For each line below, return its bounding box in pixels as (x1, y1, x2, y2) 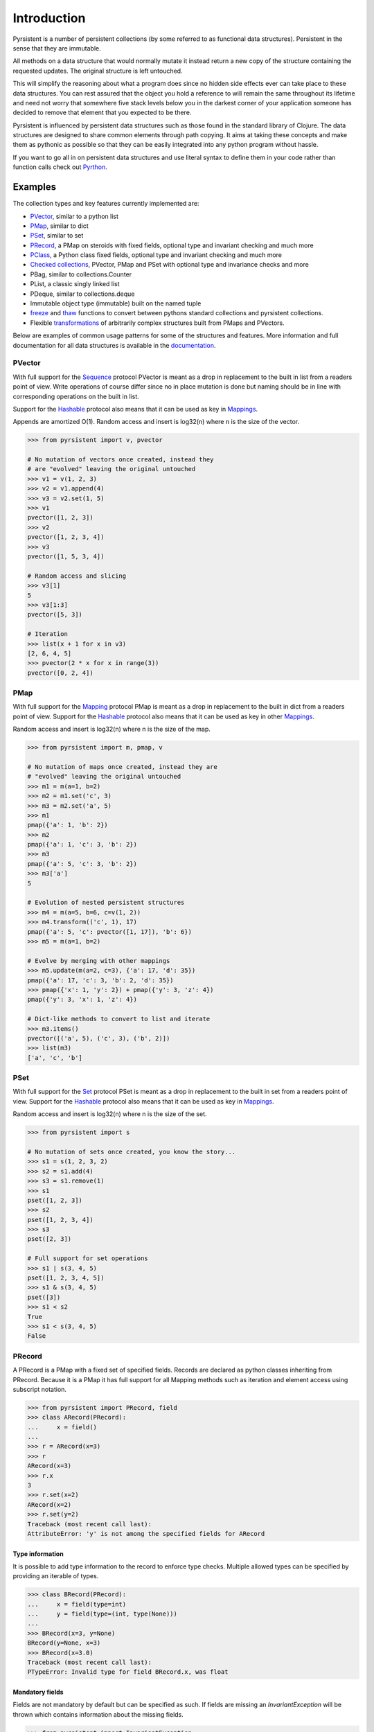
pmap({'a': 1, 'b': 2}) (27, 821, 109, 829)
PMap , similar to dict (30, 222, 89, 230)
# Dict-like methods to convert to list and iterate (27, 1015, 211, 1023)
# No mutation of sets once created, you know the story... (27, 1147, 236, 1156)
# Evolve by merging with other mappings (27, 957, 170, 964)
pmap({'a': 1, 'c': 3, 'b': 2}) (27, 840, 138, 849)
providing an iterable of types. (12, 1572, 99, 1580)
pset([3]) (27, 1293, 61, 1301)
